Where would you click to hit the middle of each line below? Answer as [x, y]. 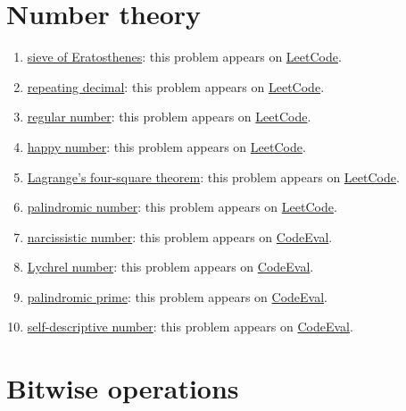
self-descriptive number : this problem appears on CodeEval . [190, 327]
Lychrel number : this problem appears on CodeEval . [170, 267]
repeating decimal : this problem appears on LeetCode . [176, 86]
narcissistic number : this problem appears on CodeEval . [180, 236]
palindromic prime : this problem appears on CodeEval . [177, 296]
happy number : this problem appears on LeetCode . [166, 146]
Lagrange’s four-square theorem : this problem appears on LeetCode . [213, 176]
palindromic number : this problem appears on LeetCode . [182, 207]
